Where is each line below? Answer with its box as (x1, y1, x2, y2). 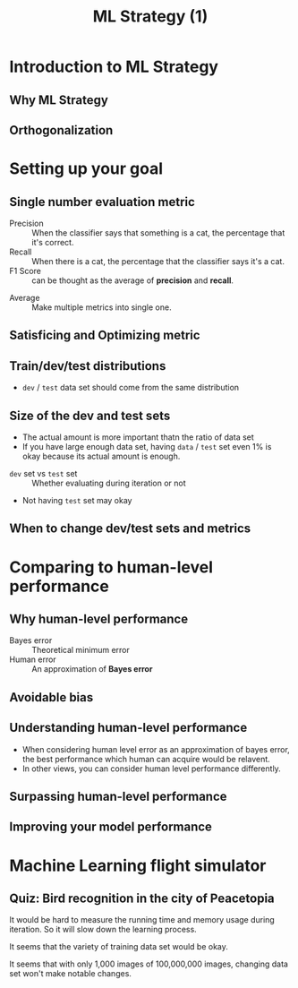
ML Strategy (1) (92, 6, 209, 27)
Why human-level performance (9, 611, 189, 626)
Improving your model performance (9, 820, 213, 835)
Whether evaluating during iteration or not (31, 477, 186, 488)
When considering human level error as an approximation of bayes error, (21, 743, 291, 754)
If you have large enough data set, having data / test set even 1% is (21, 441, 272, 451)
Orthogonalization (9, 123, 114, 138)
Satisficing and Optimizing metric (9, 328, 200, 343)
